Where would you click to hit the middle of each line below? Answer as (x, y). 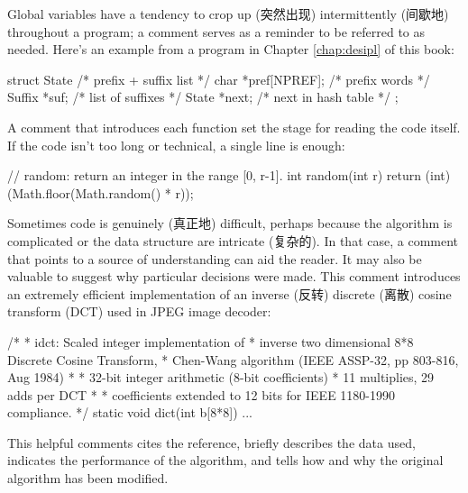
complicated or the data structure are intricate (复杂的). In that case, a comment (233, 240)
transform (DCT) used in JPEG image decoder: (139, 311)
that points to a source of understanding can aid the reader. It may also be (215, 258)
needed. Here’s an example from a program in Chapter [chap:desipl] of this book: (231, 49)
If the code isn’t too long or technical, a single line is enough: (176, 145)
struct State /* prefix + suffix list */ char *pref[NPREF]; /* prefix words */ (219, 79)
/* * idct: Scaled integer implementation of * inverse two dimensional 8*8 (211, 341)
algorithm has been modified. (88, 478)
